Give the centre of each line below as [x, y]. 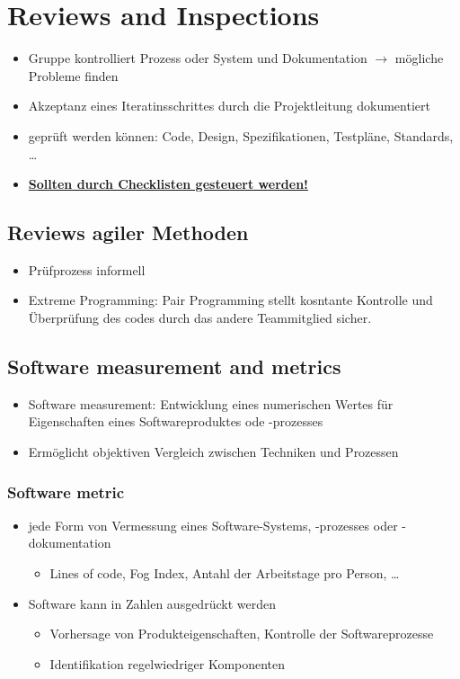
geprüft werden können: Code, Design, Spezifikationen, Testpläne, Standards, [241, 135]
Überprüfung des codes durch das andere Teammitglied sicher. [200, 318]
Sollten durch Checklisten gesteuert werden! [168, 184]
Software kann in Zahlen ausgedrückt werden [152, 603]
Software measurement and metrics [174, 366]
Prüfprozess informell [87, 269]
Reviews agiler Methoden [128, 232]
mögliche [419, 58]
